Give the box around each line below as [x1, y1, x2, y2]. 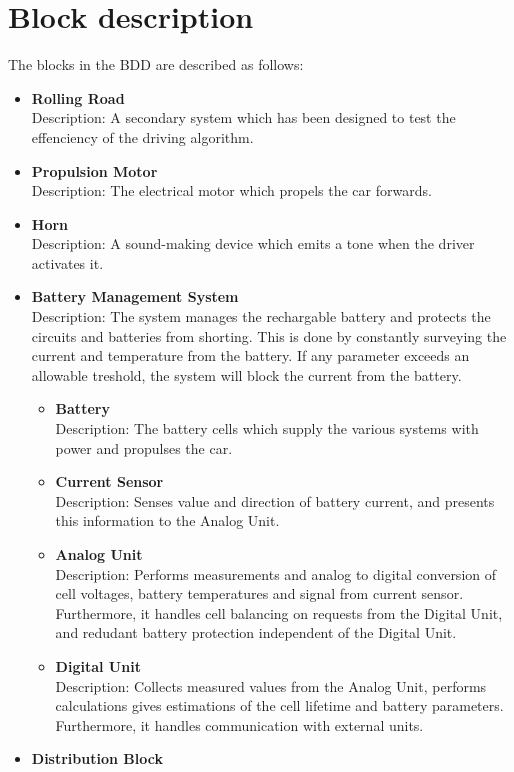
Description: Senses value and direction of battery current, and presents [55, 490, 495, 511]
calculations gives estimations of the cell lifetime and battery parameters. [55, 695, 504, 716]
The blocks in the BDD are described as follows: [8, 54, 304, 75]
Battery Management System [31, 286, 239, 307]
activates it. [31, 252, 104, 273]
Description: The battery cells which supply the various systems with [55, 418, 479, 439]
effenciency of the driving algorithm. [31, 126, 254, 147]
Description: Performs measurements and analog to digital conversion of [55, 563, 497, 584]
